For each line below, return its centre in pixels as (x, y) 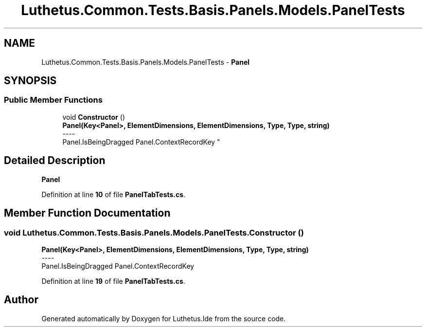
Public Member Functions (53, 100)
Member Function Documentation (87, 213)
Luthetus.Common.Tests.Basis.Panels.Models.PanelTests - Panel (146, 62)
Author (21, 300)
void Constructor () (94, 117)
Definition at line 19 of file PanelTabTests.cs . (113, 281)
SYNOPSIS (30, 81)
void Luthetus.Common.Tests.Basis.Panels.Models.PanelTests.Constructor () (154, 232)
